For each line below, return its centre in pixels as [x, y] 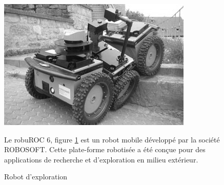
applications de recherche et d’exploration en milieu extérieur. [101, 159]
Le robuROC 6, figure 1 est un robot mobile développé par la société [112, 139]
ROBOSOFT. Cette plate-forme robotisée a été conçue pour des [105, 149]
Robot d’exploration [36, 177]
